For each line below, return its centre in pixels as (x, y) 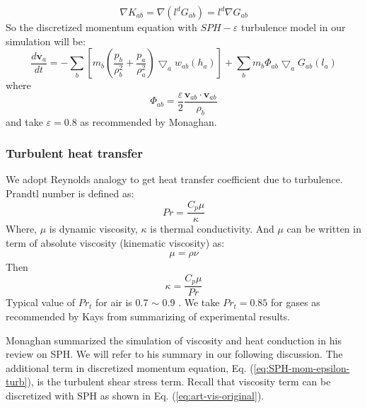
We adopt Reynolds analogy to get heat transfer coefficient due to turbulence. (174, 179)
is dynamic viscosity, (93, 229)
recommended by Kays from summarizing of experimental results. (148, 316)
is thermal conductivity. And (212, 229)
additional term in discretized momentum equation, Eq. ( (130, 367)
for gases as (296, 302)
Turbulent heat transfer (74, 153)
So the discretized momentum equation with (101, 27)
